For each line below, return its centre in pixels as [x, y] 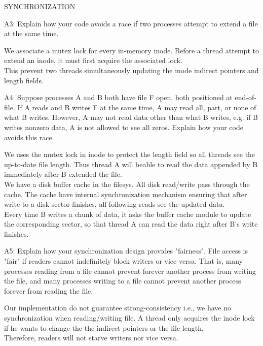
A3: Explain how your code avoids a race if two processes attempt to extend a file [131, 23]
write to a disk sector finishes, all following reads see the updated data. [115, 204]
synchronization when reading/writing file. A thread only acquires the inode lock [129, 318]
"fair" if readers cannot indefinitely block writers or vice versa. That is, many [124, 261]
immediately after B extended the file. [63, 174]
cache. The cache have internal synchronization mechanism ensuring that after [126, 194]
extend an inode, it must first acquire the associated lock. [93, 60]
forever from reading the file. [49, 290]
